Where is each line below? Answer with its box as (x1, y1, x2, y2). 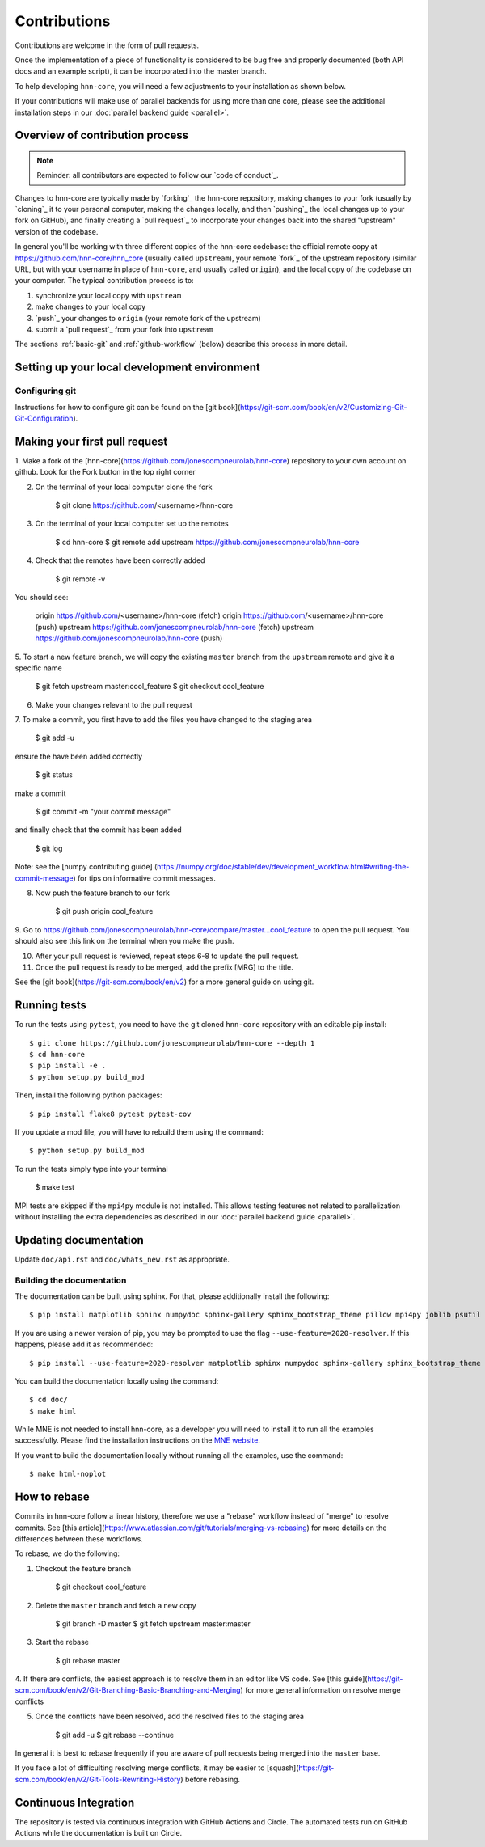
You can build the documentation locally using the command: (15, 1376, 219, 1386)
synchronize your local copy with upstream (35, 290, 182, 300)
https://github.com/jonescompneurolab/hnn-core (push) (35, 633, 223, 643)
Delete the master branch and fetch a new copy (35, 1600, 197, 1610)
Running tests (15, 999, 87, 1012)
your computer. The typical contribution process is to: (15, 276, 194, 285)
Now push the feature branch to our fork (35, 888, 170, 898)
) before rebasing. (180, 1774, 241, 1784)
